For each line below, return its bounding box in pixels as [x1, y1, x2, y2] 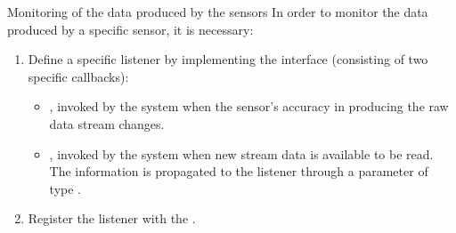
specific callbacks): [28, 67, 129, 85]
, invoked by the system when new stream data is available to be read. [49, 144, 434, 163]
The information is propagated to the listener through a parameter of [49, 162, 428, 181]
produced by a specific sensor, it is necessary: [7, 20, 254, 38]
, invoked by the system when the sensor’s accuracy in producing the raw [49, 97, 449, 116]
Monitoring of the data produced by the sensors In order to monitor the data [7, 3, 428, 20]
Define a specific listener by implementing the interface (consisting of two [28, 50, 428, 68]
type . [49, 179, 81, 197]
